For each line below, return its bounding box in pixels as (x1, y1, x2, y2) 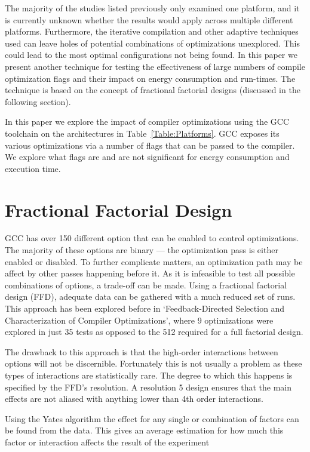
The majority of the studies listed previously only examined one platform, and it (5, 2, 300, 14)
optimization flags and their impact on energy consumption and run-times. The (5, 72, 296, 84)
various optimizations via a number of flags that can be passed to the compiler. (5, 139, 295, 151)
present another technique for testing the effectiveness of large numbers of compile (5, 60, 305, 72)
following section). (5, 95, 71, 107)
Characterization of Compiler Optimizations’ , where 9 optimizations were (5, 313, 274, 326)
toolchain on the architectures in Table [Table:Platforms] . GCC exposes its (5, 127, 280, 139)
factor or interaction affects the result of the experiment (5, 435, 210, 448)
